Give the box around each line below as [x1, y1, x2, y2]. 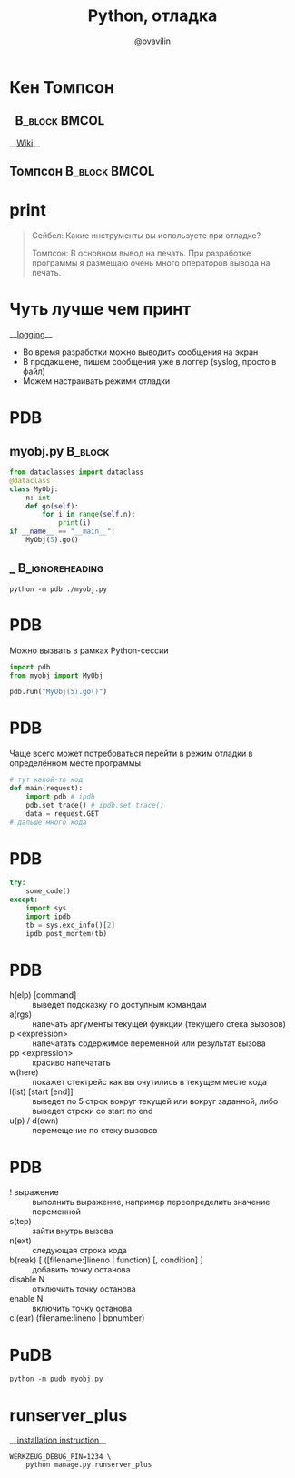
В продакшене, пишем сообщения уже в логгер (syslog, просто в [22, 357, 277, 367]
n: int [25, 493, 51, 502]
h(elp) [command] [9, 990, 77, 1000]
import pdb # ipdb [25, 792, 95, 801]
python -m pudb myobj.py [9, 1374, 103, 1383]
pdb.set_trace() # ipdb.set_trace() [25, 800, 165, 809]
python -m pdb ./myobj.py [9, 584, 107, 594]
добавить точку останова [32, 1264, 131, 1275]
